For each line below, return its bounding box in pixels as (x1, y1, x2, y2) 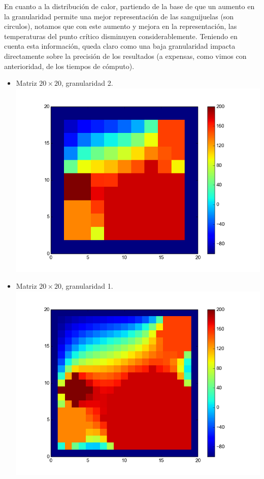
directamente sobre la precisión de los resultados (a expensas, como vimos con (4, 50, 247, 61)
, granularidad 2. (61, 78, 113, 88)
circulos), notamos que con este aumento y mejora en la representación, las (4, 21, 237, 31)
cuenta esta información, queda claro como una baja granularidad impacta (4, 41, 236, 51)
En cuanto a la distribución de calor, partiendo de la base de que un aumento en (4, 1, 255, 11)
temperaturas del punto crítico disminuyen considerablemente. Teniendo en (4, 30, 238, 41)
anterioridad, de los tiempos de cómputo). (4, 60, 135, 71)
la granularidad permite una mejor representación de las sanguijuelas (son (4, 11, 234, 21)
